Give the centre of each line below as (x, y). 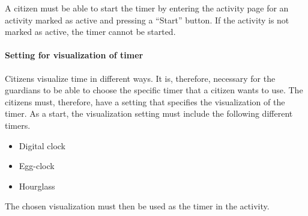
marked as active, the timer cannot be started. (90, 32)
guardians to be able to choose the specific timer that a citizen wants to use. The (154, 90)
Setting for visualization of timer (74, 55)
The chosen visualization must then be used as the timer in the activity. (137, 206)
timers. (18, 125)
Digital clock (42, 145)
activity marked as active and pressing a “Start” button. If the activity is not (147, 20)
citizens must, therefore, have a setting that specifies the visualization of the (145, 101)
